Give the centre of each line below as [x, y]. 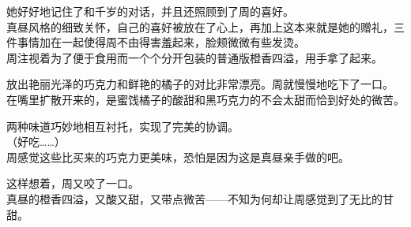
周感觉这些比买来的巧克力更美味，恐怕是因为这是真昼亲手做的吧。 [178, 156]
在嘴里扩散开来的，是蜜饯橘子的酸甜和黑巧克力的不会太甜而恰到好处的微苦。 [205, 99]
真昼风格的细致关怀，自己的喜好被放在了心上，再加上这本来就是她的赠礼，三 [205, 26]
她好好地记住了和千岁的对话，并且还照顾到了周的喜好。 [150, 11]
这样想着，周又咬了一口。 [73, 183]
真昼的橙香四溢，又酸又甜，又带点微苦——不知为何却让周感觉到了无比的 [194, 198]
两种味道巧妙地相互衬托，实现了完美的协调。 [123, 126]
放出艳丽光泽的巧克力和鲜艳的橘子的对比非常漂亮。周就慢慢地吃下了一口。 [200, 84]
